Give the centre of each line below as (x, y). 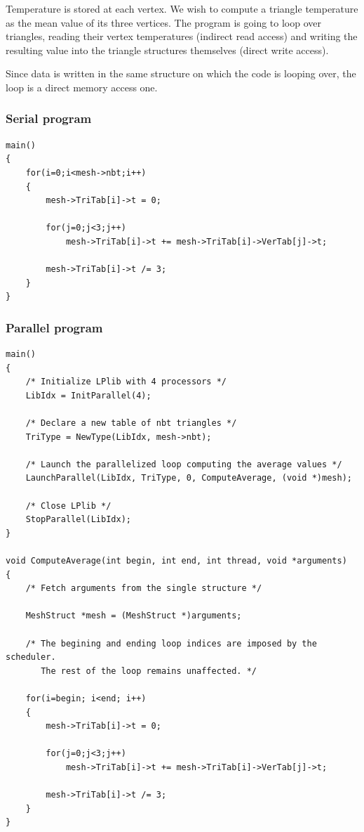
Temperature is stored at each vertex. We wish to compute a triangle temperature (182, 8)
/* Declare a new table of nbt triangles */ (131, 423)
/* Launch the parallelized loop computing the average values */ (184, 464)
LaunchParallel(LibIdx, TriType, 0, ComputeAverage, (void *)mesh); (189, 478)
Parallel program (54, 327)
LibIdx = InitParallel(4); (88, 395)
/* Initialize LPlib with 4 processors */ (126, 382)
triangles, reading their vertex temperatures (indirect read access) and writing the (182, 36)
